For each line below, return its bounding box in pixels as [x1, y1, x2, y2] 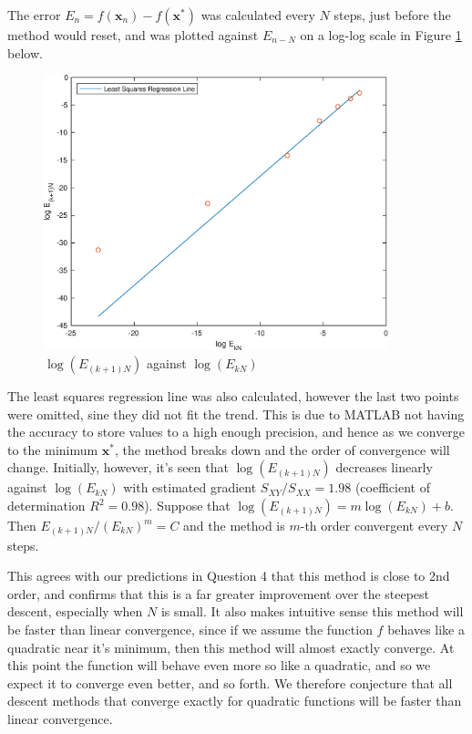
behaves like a [387, 619, 465, 638]
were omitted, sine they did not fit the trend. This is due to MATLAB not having [7, 404, 465, 423]
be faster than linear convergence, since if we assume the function [7, 619, 373, 638]
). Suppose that [144, 496, 231, 515]
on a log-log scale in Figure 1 [300, 26, 462, 44]
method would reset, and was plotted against [7, 26, 259, 44]
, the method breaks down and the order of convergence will [115, 439, 450, 459]
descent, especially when [7, 602, 143, 621]
